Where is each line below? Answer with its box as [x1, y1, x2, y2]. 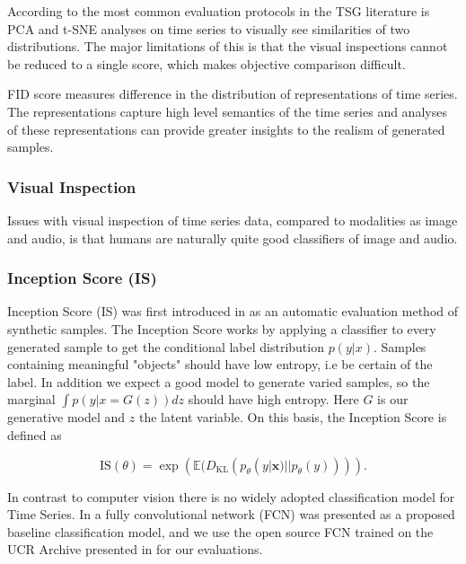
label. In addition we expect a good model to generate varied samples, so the [7, 372, 430, 391]
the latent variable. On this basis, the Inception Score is [138, 408, 447, 427]
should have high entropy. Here [188, 390, 359, 409]
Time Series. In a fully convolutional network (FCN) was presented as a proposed [7, 505, 455, 524]
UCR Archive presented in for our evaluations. [7, 540, 263, 559]
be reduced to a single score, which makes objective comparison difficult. [7, 54, 406, 73]
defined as [7, 425, 62, 444]
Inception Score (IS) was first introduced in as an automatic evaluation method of [7, 302, 459, 321]
